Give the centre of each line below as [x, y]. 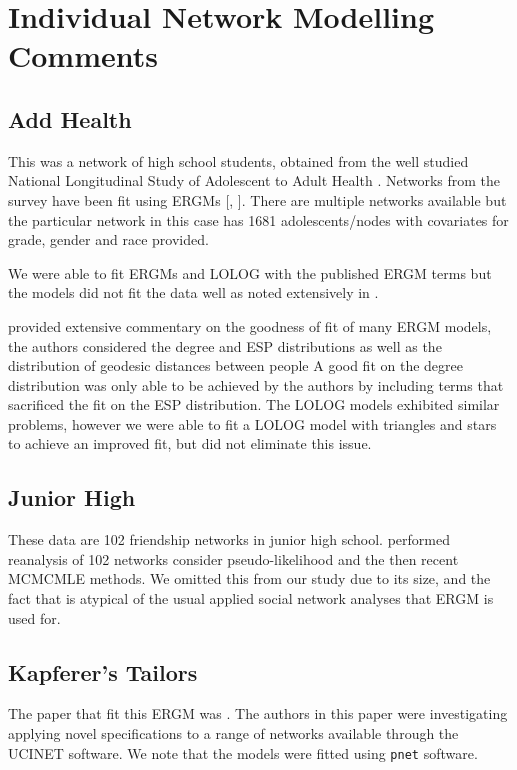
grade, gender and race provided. [108, 239]
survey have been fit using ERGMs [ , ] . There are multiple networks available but [257, 199]
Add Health [70, 118]
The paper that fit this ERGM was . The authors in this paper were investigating [258, 713]
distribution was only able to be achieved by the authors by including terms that [256, 384]
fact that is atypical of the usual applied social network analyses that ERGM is [251, 598]
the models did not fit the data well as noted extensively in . [193, 292]
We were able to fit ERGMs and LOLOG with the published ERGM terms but [250, 272]
